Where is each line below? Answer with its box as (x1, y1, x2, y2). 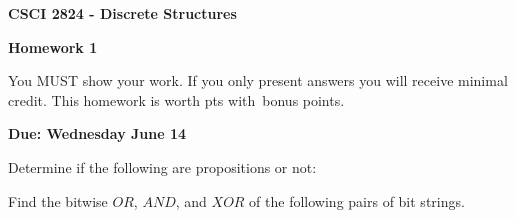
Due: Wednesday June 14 (8, 123, 187, 144)
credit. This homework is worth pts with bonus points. (8, 89, 345, 110)
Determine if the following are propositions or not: (8, 156, 317, 177)
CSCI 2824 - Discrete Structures (8, 3, 237, 23)
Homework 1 (8, 36, 98, 57)
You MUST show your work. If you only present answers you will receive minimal (8, 70, 508, 91)
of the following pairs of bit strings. (249, 190, 465, 211)
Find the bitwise (8, 190, 108, 211)
